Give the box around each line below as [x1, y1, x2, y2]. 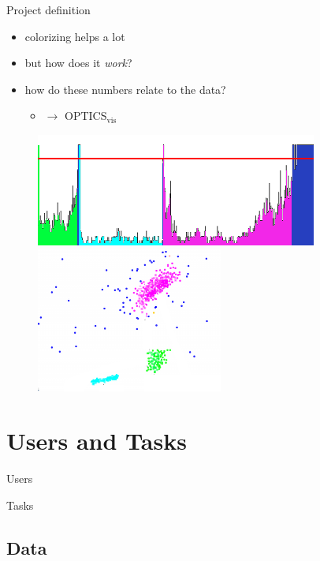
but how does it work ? [24, 54, 132, 71]
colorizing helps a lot [24, 28, 125, 44]
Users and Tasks [6, 424, 187, 457]
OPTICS [64, 107, 107, 124]
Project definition [6, 2, 91, 17]
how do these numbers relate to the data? [24, 80, 226, 97]
